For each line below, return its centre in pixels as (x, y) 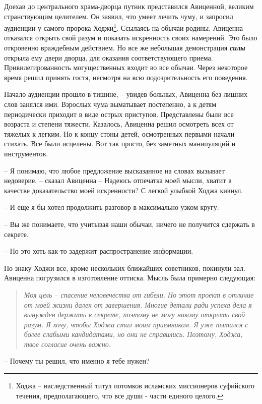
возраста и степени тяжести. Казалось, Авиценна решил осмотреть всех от (119, 124)
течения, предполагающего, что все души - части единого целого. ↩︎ (119, 395)
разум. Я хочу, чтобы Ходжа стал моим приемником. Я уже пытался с (136, 324)
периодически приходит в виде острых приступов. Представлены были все (119, 114)
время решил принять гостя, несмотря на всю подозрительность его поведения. (126, 77)
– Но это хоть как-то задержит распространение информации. (99, 251)
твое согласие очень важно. (67, 344)
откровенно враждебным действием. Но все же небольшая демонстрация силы (125, 48)
